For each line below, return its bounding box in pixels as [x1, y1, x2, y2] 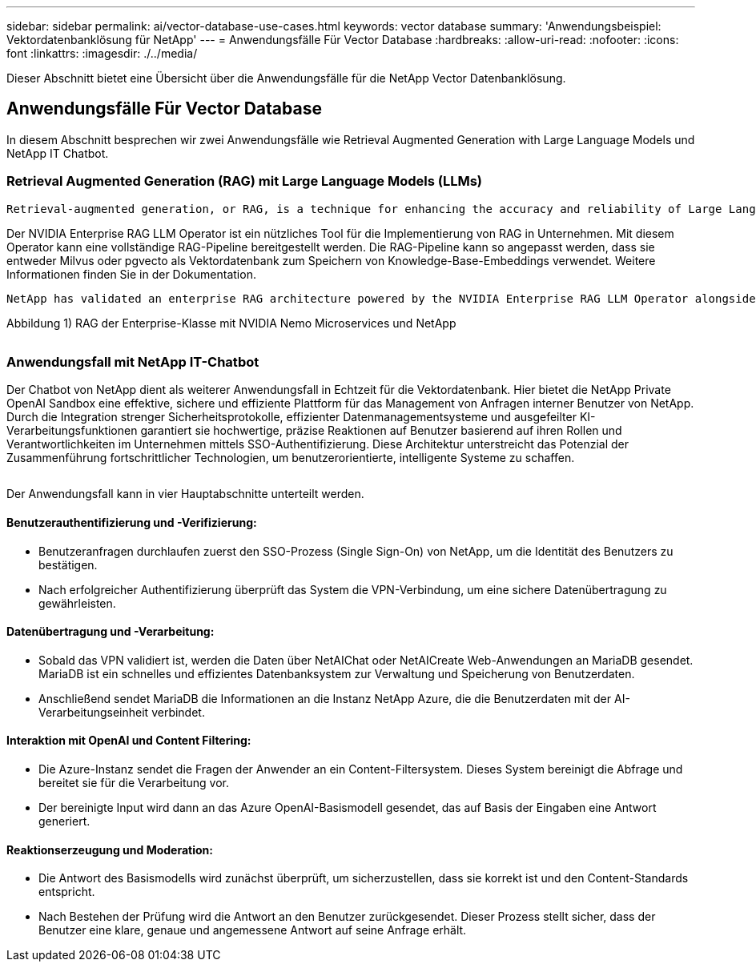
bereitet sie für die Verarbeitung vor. [38, 776, 229, 789]
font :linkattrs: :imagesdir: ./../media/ [6, 46, 198, 60]
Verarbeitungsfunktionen [6, 424, 138, 438]
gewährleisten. [38, 596, 116, 610]
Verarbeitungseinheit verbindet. [38, 705, 205, 719]
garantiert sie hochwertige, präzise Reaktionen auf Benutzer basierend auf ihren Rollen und [140, 424, 622, 438]
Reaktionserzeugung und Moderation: [6, 842, 213, 857]
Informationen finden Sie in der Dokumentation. [6, 267, 256, 281]
